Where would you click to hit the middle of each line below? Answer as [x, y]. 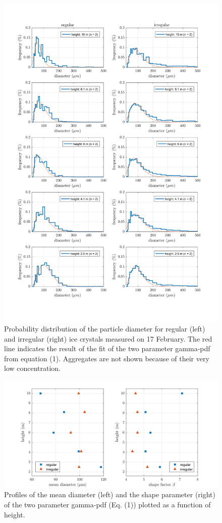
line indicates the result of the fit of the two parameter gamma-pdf [107, 348]
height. [15, 514]
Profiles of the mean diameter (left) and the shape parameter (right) [110, 494]
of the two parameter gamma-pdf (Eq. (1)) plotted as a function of [107, 505]
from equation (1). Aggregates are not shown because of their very [107, 358]
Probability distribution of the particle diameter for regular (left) [105, 328]
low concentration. [33, 368]
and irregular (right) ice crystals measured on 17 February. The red [108, 338]
